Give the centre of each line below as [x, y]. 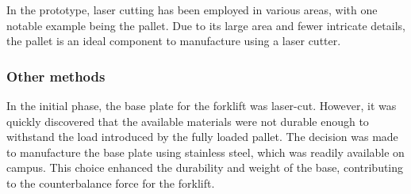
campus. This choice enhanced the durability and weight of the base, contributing [205, 167]
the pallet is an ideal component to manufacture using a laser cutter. [174, 41]
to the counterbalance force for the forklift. [111, 183]
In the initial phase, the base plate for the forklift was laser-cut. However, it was [202, 105]
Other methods [56, 76]
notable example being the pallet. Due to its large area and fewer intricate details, [206, 25]
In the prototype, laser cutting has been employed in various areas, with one [192, 10]
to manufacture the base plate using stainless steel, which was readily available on [205, 152]
